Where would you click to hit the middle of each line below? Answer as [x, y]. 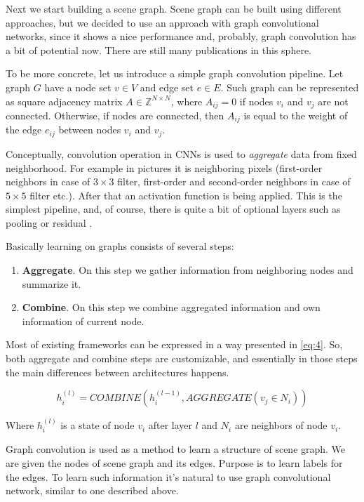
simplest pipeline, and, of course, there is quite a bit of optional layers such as [173, 209]
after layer [170, 425]
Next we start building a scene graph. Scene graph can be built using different [174, 8]
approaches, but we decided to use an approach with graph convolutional [162, 22]
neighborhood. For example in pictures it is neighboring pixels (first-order [164, 167]
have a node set [78, 87]
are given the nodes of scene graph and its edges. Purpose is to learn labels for [174, 463]
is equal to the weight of [296, 115]
